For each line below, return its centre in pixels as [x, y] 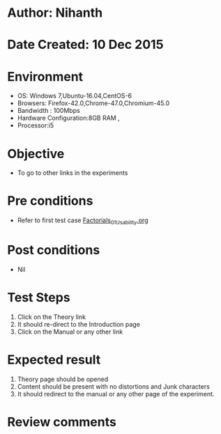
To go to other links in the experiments [73, 173]
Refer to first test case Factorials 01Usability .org [83, 221]
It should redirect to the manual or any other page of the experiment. [116, 394]
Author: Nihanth [55, 13]
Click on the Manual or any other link [70, 332]
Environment [45, 76]
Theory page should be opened [63, 379]
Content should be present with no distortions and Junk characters [114, 386]
